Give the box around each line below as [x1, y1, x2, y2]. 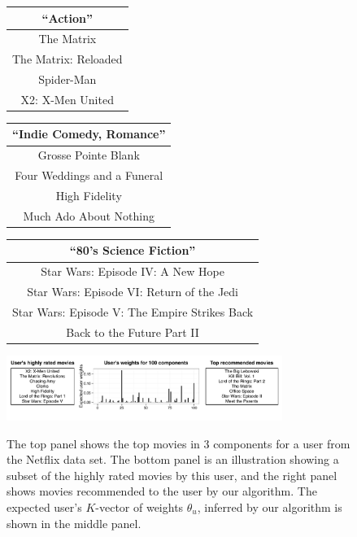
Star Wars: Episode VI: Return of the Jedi [27, 283, 239, 300]
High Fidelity [55, 187, 122, 203]
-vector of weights [95, 499, 184, 516]
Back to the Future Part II [66, 323, 199, 340]
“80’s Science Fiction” [69, 242, 196, 259]
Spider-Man [38, 71, 97, 88]
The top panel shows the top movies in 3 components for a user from [7, 434, 350, 452]
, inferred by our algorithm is [197, 499, 342, 516]
